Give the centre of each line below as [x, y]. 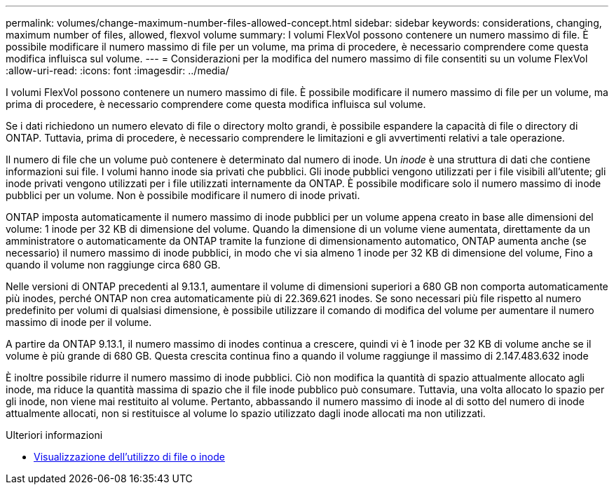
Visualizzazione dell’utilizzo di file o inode [129, 457]
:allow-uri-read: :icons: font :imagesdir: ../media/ [117, 70]
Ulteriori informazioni [54, 435]
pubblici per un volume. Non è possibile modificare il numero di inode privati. [183, 195]
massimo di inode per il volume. [79, 322]
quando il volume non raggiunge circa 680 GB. [113, 265]
